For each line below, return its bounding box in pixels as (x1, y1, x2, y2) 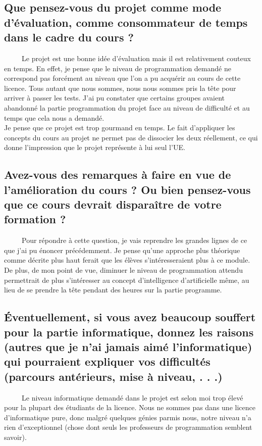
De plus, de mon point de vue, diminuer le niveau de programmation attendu (4, 265, 243, 275)
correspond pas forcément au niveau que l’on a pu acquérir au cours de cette (4, 73, 241, 83)
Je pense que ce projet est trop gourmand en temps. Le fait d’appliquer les (4, 122, 235, 133)
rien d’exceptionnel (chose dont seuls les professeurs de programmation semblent (4, 422, 252, 432)
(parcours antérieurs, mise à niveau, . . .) (4, 368, 223, 384)
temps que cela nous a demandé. (4, 112, 104, 123)
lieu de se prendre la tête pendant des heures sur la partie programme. (4, 284, 222, 295)
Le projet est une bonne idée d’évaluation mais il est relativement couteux (21, 53, 251, 63)
